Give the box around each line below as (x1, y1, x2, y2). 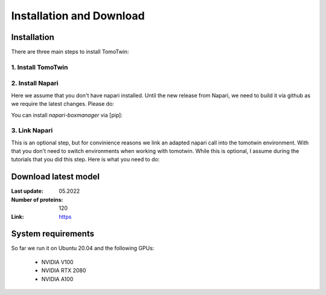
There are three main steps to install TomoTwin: (11, 48, 129, 56)
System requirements (11, 229, 95, 239)
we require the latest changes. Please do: (11, 100, 115, 108)
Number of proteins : (11, 196, 63, 203)
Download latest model (11, 172, 100, 182)
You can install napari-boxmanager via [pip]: (11, 111, 123, 118)
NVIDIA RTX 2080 (41, 267, 86, 274)
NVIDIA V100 (41, 258, 74, 265)
